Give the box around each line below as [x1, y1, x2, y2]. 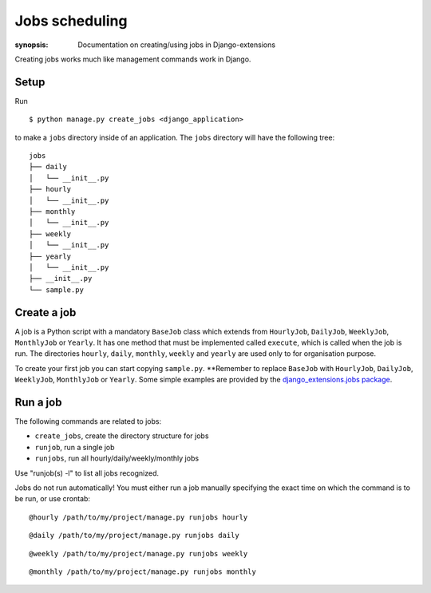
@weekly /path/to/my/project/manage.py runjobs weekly [29, 549, 248, 558]
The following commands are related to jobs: [14, 417, 162, 426]
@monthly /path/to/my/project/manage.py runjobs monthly [29, 567, 257, 576]
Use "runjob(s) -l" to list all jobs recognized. [14, 468, 160, 478]
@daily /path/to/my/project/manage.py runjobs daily [29, 531, 239, 540]
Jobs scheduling [14, 12, 128, 30]
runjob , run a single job [34, 442, 115, 452]
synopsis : [14, 40, 49, 49]
